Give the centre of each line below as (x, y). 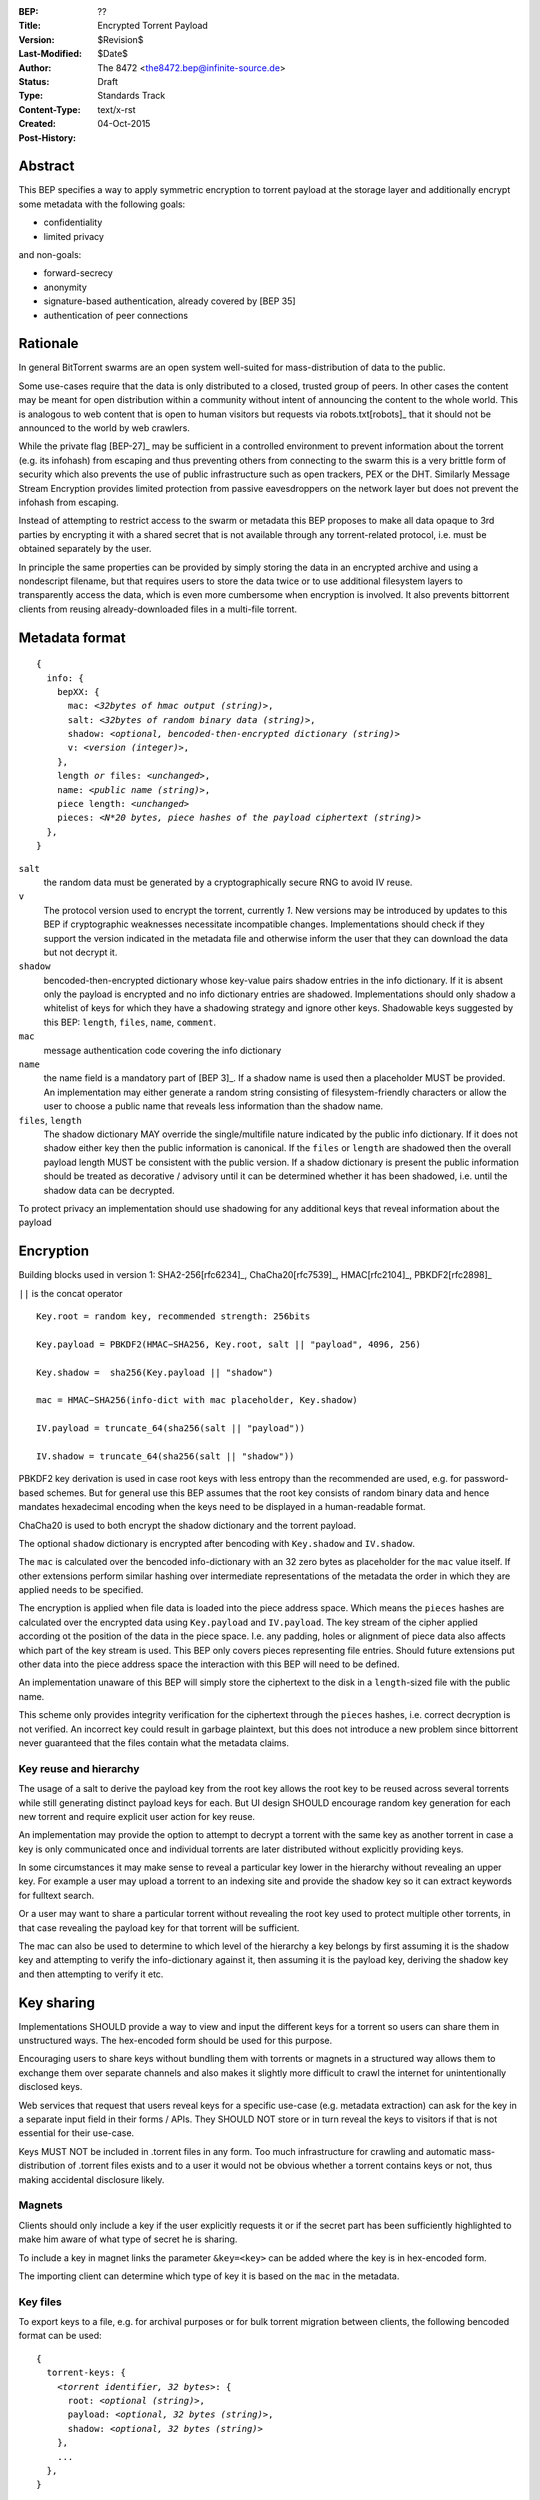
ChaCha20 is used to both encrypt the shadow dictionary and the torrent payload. (187, 1525)
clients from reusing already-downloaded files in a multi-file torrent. (158, 609)
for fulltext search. (56, 1895)
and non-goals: (50, 254)
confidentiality (73, 222)
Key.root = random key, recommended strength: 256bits (173, 1316)
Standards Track (131, 96)
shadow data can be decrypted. (109, 1190)
